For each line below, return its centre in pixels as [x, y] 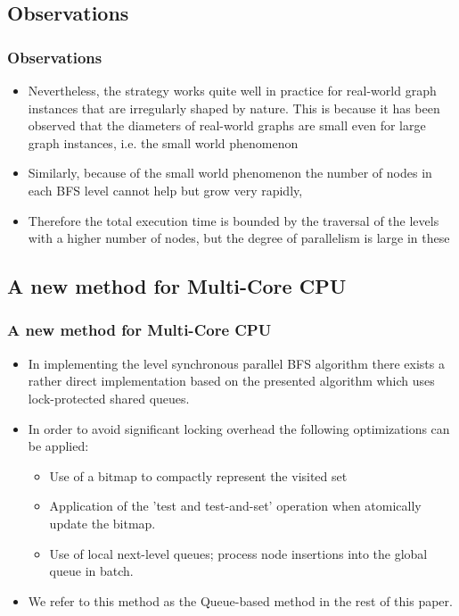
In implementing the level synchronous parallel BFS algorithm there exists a [236, 363]
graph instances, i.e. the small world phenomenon [163, 142]
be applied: [58, 446]
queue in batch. [91, 571]
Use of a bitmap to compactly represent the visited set [198, 475]
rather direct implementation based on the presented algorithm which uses [231, 381]
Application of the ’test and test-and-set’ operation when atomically [235, 506]
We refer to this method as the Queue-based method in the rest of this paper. [240, 600]
